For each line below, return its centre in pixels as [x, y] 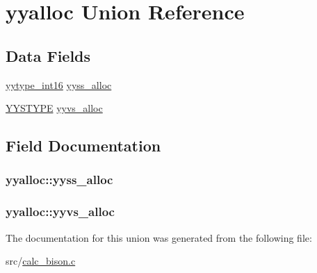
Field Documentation [83, 146]
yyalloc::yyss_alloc [59, 180]
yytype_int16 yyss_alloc [59, 84]
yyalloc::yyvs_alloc [60, 212]
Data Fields [48, 55]
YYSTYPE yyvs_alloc [54, 108]
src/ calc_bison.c [41, 261]
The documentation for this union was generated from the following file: [159, 237]
